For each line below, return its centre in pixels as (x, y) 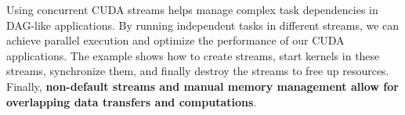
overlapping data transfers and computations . (132, 101)
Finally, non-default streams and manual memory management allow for (202, 86)
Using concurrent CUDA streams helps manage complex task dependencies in (192, 9)
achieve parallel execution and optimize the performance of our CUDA (175, 40)
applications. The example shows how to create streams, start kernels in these (193, 55)
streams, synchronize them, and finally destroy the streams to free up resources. (198, 71)
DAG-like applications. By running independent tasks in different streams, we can (203, 25)
